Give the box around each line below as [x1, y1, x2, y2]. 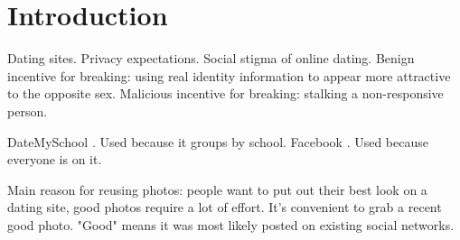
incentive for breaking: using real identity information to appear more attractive [7, 66, 451, 85]
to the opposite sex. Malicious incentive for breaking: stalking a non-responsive [7, 84, 444, 103]
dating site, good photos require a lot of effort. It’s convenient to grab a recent [7, 198, 442, 217]
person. [7, 101, 48, 120]
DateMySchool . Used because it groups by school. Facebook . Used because [7, 132, 428, 151]
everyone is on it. [7, 150, 102, 169]
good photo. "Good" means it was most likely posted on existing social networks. [7, 215, 455, 234]
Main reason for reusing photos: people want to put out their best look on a [7, 180, 427, 198]
